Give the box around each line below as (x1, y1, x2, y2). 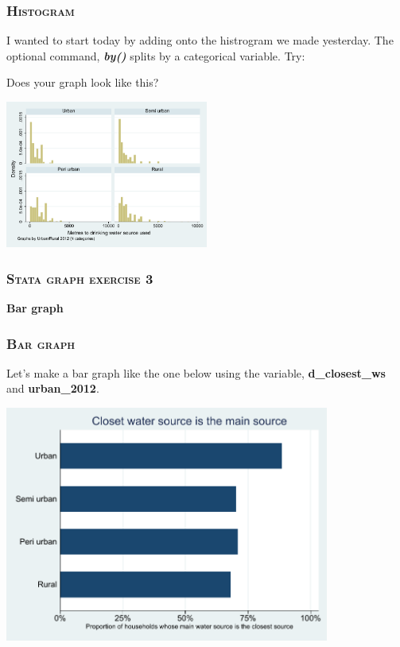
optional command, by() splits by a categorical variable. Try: (6, 47, 305, 64)
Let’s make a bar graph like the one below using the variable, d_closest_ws (6, 364, 386, 381)
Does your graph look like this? (6, 74, 159, 91)
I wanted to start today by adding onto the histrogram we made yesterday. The (6, 32, 394, 48)
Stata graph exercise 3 (6, 268, 153, 288)
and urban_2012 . (6, 380, 99, 397)
